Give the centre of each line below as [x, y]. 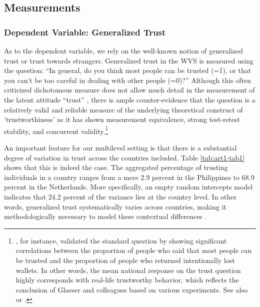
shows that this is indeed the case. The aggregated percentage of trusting [116, 167]
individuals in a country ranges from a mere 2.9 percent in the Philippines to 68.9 [129, 177]
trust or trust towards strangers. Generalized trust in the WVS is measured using [129, 60]
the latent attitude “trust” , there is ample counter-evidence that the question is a [130, 99]
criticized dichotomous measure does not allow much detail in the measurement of [129, 90]
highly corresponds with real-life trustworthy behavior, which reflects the [127, 280]
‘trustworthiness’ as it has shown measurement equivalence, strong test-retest [122, 119]
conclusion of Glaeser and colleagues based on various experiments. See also [131, 289]
